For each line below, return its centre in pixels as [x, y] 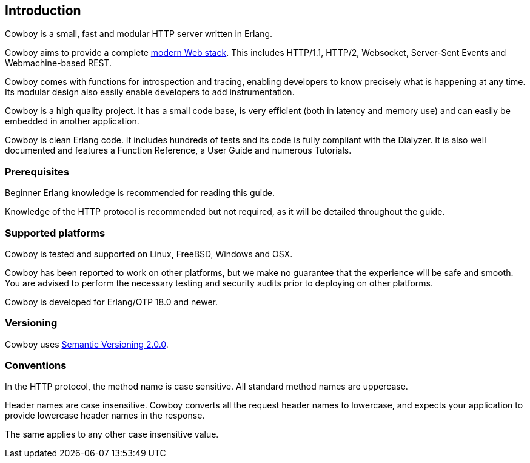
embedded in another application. [72, 121]
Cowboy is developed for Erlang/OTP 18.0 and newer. [112, 302]
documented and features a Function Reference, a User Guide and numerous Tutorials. [178, 150]
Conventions [36, 366]
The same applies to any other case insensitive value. [112, 434]
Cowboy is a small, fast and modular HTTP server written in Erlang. [139, 34]
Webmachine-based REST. [59, 63]
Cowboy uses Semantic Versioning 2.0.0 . [87, 344]
